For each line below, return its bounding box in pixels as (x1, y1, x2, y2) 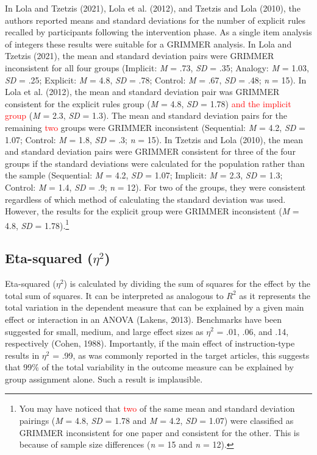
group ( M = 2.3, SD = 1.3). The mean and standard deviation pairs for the (5, 109, 288, 122)
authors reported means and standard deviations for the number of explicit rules (5, 13, 306, 26)
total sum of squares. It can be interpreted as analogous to (5, 289, 224, 302)
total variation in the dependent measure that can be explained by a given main (5, 301, 304, 314)
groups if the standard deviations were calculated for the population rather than (5, 157, 305, 169)
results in (5, 348, 40, 361)
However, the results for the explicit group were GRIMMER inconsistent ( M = (5, 205, 299, 217)
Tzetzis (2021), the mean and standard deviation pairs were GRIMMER (5, 49, 274, 62)
